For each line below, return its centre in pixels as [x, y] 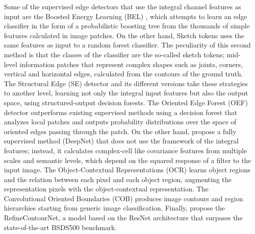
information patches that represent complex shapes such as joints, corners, [131, 64]
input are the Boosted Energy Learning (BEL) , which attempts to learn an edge [126, 16]
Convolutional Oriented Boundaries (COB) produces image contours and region [124, 198]
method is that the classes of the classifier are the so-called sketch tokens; [114, 54]
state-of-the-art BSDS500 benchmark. [60, 227]
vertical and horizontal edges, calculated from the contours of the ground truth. [124, 74]
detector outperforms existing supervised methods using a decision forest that [121, 112]
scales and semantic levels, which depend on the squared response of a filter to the [127, 160]
